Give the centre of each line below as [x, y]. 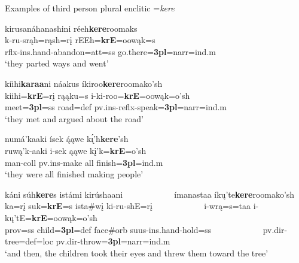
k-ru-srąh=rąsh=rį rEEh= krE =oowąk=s [80, 40]
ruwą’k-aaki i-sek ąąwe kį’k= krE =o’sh [76, 150]
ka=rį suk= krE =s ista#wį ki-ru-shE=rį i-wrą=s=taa [128, 206]
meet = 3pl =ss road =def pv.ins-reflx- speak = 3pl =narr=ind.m [116, 107]
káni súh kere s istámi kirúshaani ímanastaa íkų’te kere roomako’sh [150, 194]
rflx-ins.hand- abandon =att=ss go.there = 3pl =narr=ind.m [110, 51]
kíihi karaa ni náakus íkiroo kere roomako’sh [84, 83]
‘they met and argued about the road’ [74, 118]
